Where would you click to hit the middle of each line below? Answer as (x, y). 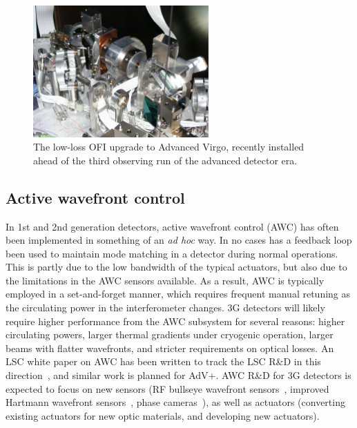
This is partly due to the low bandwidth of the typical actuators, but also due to (176, 267)
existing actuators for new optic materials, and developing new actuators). (163, 415)
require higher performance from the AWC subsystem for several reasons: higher (175, 321)
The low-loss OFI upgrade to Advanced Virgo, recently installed (169, 147)
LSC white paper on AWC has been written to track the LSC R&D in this (163, 361)
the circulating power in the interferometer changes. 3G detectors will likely (165, 308)
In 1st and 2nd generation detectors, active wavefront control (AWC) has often (172, 226)
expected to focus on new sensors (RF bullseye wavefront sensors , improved (167, 388)
